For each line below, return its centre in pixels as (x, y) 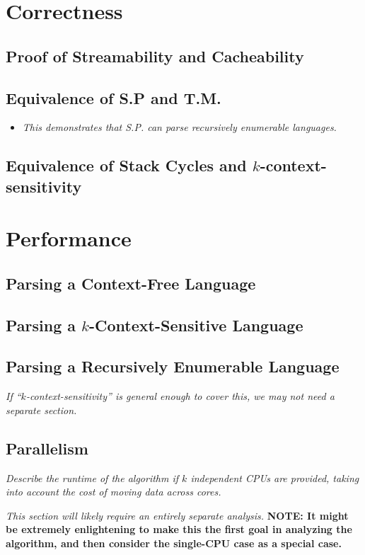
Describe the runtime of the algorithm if (92, 477)
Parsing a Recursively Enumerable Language (173, 366)
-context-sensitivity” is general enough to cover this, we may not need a (180, 396)
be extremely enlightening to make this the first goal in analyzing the (179, 529)
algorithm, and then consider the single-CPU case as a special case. (174, 543)
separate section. (41, 410)
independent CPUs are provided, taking (275, 477)
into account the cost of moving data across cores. (114, 492)
